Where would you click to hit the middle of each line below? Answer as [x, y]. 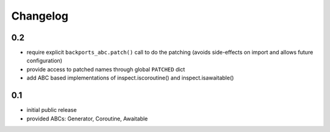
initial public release [52, 110]
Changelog [40, 16]
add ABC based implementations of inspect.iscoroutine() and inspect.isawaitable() [130, 78]
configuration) [44, 61]
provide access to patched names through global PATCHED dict [106, 69]
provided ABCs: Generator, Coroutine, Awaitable [87, 119]
